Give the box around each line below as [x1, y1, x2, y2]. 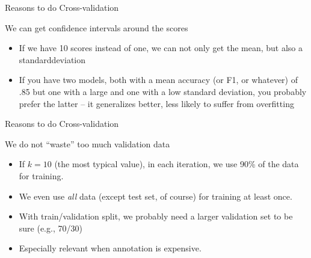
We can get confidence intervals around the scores [5, 21, 188, 34]
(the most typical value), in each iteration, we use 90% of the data [54, 158, 299, 170]
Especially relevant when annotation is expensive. [19, 242, 202, 254]
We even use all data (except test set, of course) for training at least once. [19, 189, 292, 202]
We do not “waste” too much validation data [5, 137, 170, 150]
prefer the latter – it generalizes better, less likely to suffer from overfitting [19, 97, 294, 109]
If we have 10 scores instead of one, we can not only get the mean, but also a [19, 41, 303, 54]
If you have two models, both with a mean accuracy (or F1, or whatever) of [19, 73, 298, 86]
